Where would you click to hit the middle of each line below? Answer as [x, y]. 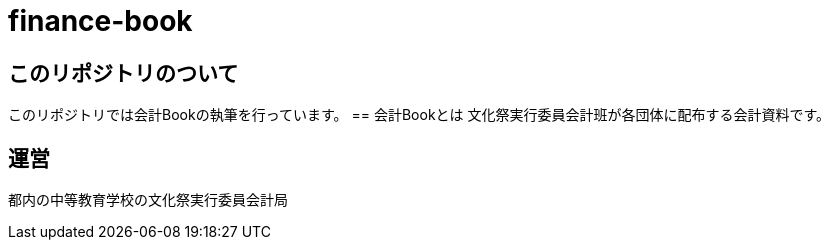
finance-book [100, 21]
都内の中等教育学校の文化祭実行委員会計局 [148, 200]
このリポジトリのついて [123, 73]
